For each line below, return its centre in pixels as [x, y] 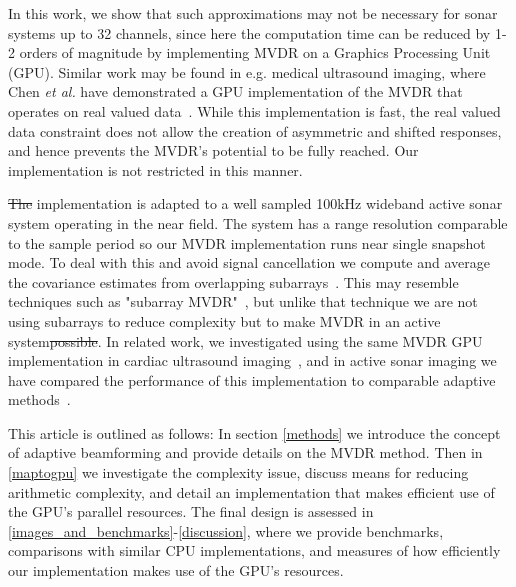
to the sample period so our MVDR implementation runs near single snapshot [247, 242]
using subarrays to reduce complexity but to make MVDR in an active [224, 320]
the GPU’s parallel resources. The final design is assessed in [191, 511]
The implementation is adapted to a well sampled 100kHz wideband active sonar [255, 203]
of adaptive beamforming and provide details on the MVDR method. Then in [245, 452]
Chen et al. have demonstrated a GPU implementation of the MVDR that [235, 91]
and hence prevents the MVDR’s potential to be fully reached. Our [213, 150]
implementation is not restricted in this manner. [155, 169]
